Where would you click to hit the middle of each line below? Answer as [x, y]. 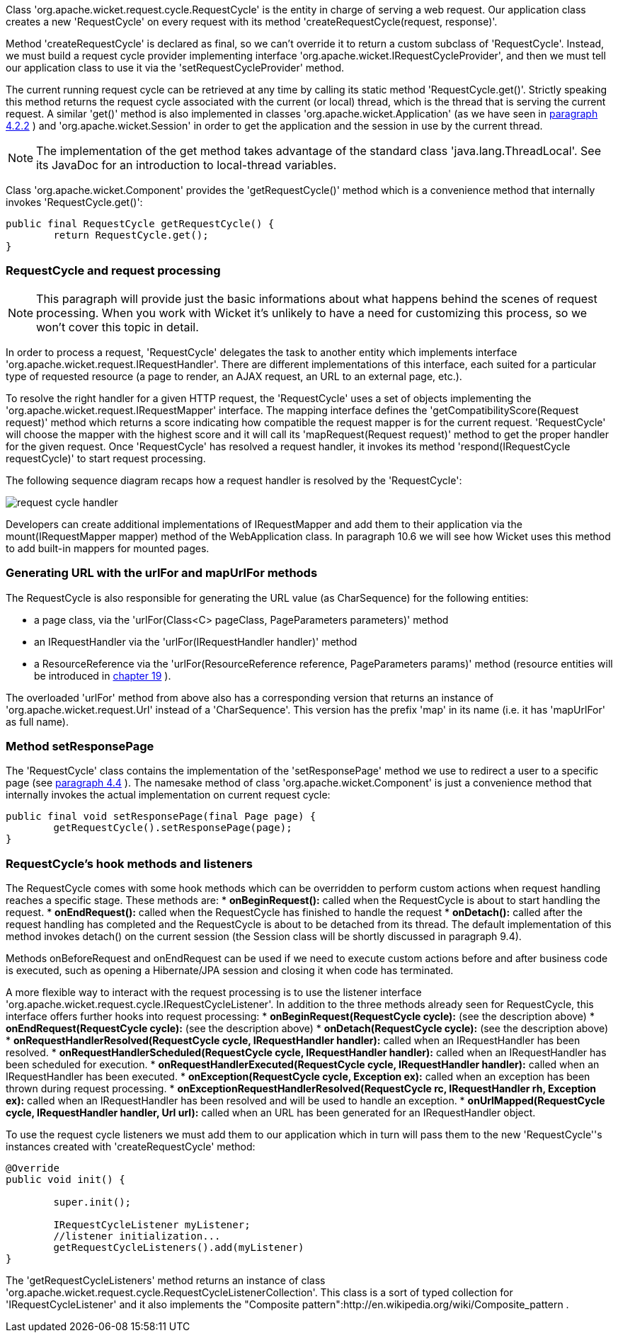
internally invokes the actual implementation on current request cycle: [168, 795]
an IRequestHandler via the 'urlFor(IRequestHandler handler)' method [196, 641]
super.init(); [92, 1202]
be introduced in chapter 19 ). [103, 675]
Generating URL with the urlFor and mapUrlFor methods [162, 573]
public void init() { [65, 1179]
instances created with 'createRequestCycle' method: [131, 1147]
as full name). [37, 721]
